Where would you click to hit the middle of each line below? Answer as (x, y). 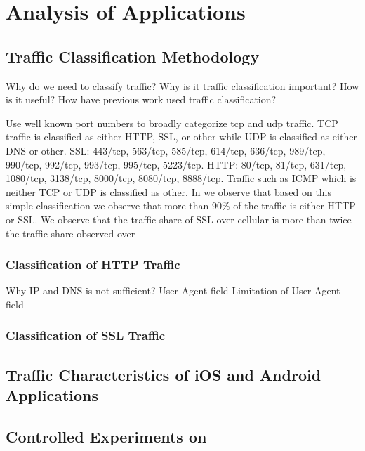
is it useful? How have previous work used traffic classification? (141, 99)
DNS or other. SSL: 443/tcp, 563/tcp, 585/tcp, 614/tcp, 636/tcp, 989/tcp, (166, 150)
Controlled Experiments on (106, 436)
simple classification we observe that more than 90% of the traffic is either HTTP (181, 205)
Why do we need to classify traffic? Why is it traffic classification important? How (182, 85)
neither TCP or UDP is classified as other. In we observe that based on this (169, 191)
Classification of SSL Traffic (86, 335)
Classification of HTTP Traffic (93, 264)
